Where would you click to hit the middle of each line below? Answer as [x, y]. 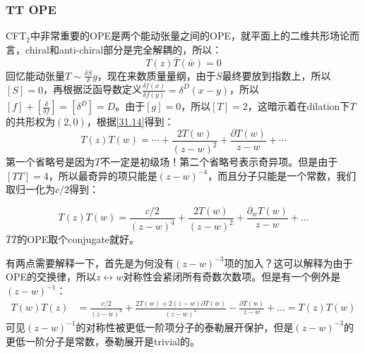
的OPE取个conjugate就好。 [78, 239]
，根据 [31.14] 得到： [130, 122]
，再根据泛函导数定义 [92, 89]
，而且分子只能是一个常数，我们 [282, 175]
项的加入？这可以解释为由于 [288, 262]
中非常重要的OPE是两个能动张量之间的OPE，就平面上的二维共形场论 [190, 36]
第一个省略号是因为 [50, 162]
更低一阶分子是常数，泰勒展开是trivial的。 [103, 341]
